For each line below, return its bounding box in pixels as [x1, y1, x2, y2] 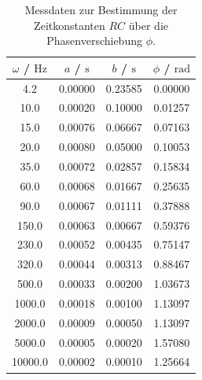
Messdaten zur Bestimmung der [24, 2, 178, 17]
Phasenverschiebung [46, 32, 142, 49]
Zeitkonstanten [34, 17, 105, 33]
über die [128, 17, 169, 33]
